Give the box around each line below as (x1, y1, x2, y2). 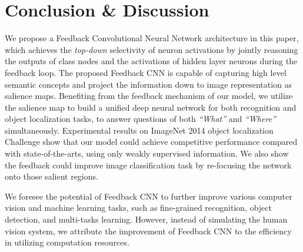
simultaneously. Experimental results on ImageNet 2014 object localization (5, 124, 274, 136)
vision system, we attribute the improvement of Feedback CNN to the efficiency (5, 224, 292, 237)
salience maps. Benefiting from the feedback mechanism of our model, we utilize (5, 89, 293, 102)
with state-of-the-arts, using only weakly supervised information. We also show (5, 147, 289, 160)
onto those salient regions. (5, 170, 98, 183)
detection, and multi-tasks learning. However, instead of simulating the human (5, 213, 288, 226)
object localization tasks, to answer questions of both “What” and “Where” (5, 112, 276, 125)
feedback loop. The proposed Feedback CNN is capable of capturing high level (5, 66, 287, 78)
